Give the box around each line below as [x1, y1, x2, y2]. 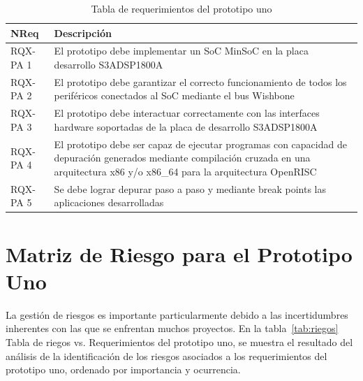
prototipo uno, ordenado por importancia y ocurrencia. [6, 362, 241, 377]
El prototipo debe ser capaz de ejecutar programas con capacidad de [54, 136, 347, 151]
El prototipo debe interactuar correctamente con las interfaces [54, 106, 320, 120]
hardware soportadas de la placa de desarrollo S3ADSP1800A [54, 119, 318, 134]
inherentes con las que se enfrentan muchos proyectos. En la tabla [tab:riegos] [6, 321, 339, 336]
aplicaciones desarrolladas [54, 195, 164, 210]
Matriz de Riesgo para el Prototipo [6, 239, 353, 268]
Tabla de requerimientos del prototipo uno [91, 1, 272, 15]
